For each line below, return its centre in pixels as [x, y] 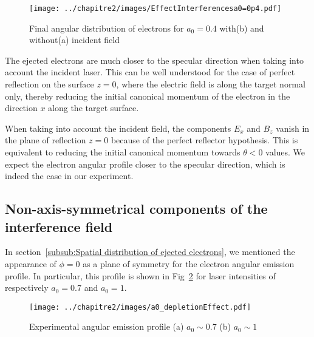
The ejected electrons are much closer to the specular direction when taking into [154, 60]
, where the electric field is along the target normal [211, 84]
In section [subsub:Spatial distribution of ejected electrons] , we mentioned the [150, 252]
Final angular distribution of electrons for [107, 28]
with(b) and [242, 28]
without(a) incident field [74, 40]
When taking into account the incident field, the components [118, 128]
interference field [59, 226]
